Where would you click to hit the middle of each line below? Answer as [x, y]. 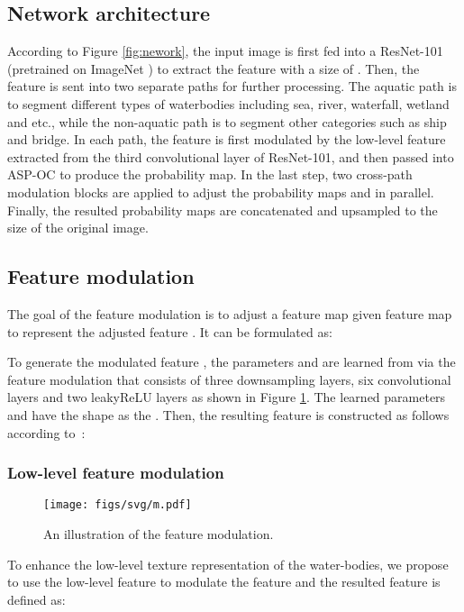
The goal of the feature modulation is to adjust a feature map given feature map [230, 313]
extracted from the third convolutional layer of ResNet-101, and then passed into [231, 156]
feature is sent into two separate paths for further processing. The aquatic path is [232, 86]
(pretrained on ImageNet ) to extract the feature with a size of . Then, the [214, 68]
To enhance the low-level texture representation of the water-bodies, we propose [228, 564]
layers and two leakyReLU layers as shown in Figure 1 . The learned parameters [227, 397]
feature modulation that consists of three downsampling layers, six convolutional [229, 379]
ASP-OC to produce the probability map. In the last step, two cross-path [210, 174]
